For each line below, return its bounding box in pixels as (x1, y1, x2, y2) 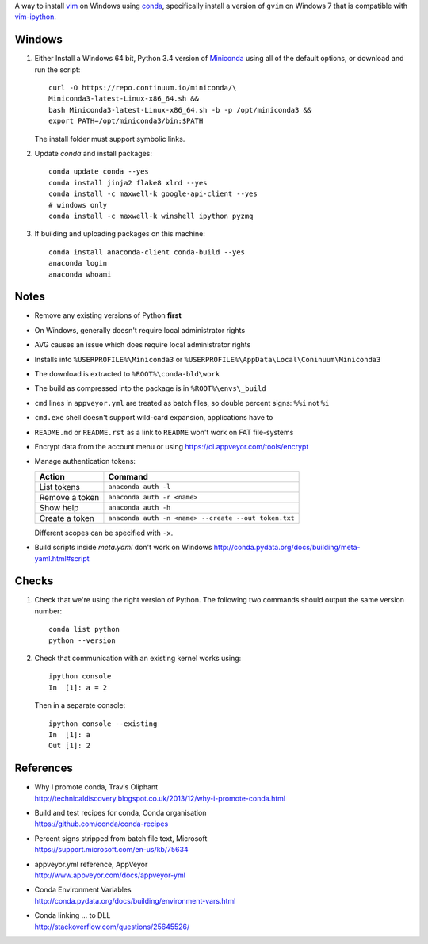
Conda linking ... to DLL (34, 911, 111, 920)
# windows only (48, 201, 108, 209)
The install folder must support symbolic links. (34, 134, 185, 143)
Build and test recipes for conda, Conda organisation (34, 808, 207, 818)
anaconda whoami (48, 269, 112, 279)
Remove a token (39, 491, 100, 503)
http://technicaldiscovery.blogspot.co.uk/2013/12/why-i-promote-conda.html (34, 793, 285, 803)
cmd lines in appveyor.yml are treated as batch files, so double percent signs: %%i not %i (34, 398, 330, 407)
